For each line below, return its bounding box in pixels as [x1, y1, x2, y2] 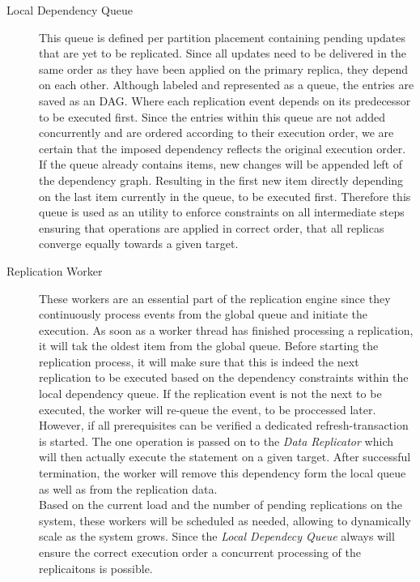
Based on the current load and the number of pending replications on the [39, 496, 402, 513]
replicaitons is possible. [39, 559, 153, 576]
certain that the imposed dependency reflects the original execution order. [39, 139, 406, 156]
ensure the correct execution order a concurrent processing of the [39, 544, 361, 560]
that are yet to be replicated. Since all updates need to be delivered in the [39, 45, 407, 62]
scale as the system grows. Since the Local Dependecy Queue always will [39, 528, 395, 545]
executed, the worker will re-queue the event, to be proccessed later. [39, 400, 376, 417]
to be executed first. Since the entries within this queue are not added [39, 108, 386, 125]
